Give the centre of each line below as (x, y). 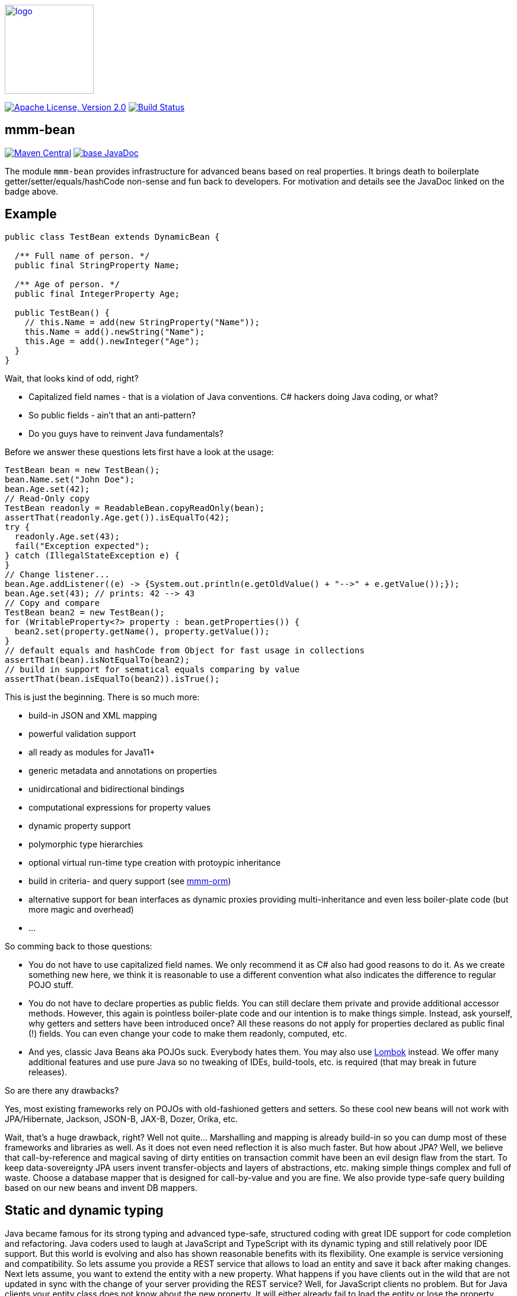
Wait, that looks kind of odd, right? (72, 378)
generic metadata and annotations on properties (123, 770)
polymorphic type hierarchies (86, 844)
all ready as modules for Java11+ (92, 752)
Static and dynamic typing (84, 1211)
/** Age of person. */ (67, 284)
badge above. (32, 191)
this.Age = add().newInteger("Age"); (112, 341)
